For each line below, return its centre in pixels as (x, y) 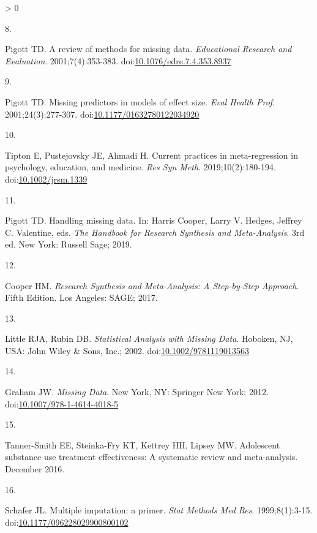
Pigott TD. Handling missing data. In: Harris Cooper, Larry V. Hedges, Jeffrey (154, 220)
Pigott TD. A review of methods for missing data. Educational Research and (148, 49)
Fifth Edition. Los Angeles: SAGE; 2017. (81, 297)
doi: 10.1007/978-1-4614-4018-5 (62, 403)
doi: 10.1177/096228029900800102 (67, 522)
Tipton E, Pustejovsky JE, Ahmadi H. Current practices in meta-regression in (151, 155)
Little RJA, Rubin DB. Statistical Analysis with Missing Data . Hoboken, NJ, (149, 338)
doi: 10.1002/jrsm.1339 (46, 179)
